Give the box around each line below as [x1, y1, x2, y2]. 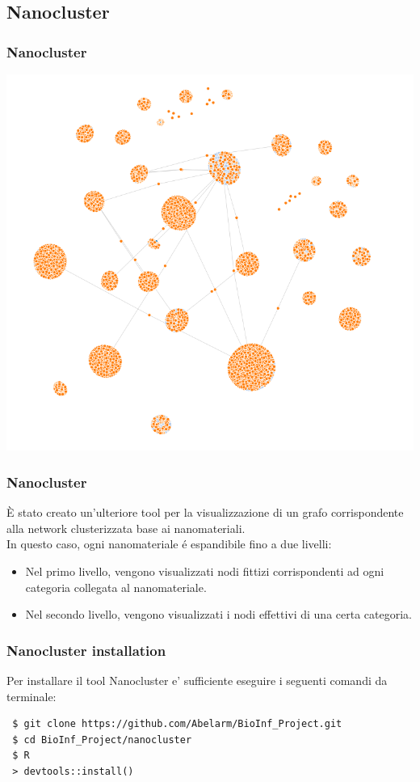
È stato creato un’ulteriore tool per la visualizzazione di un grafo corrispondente [6, 504, 404, 521]
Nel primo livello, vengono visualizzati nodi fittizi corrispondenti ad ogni [25, 562, 384, 579]
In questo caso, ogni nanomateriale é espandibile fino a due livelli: [6, 535, 332, 552]
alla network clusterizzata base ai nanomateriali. [6, 519, 246, 536]
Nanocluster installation [6, 640, 166, 660]
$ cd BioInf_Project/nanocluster [12, 733, 192, 746]
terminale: [6, 687, 57, 704]
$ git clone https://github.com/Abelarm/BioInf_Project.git [12, 718, 342, 730]
